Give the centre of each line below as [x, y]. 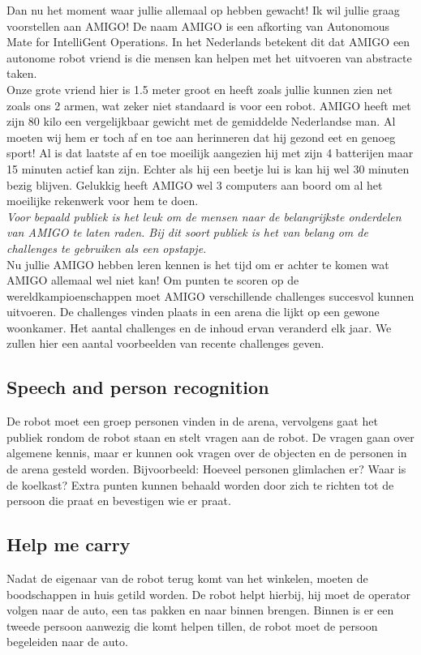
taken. [22, 73]
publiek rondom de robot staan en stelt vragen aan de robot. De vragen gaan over [210, 437]
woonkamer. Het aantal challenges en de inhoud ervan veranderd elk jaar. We [199, 327]
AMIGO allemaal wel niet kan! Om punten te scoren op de [153, 280]
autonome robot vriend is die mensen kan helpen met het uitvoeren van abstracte [209, 57]
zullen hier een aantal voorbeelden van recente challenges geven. [165, 343]
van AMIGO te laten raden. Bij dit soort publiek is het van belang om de [187, 232]
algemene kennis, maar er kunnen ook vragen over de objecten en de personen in [207, 453]
